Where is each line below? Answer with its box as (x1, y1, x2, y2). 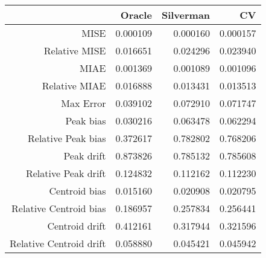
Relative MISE (43, 44, 106, 57)
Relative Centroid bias (11, 201, 106, 215)
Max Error (61, 96, 106, 110)
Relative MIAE (42, 79, 106, 92)
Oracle (120, 8, 152, 22)
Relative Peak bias (28, 131, 106, 145)
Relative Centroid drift (10, 236, 106, 250)
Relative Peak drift (25, 166, 106, 180)
